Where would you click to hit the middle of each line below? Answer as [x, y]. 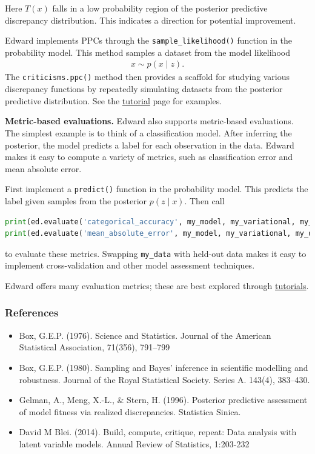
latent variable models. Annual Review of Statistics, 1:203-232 [134, 443]
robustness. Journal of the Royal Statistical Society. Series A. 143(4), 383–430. [164, 379]
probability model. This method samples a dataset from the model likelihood [148, 52]
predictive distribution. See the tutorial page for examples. [114, 100]
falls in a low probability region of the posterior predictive [160, 8]
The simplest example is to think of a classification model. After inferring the [148, 132]
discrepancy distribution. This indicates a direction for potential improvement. [151, 20]
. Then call [204, 200]
